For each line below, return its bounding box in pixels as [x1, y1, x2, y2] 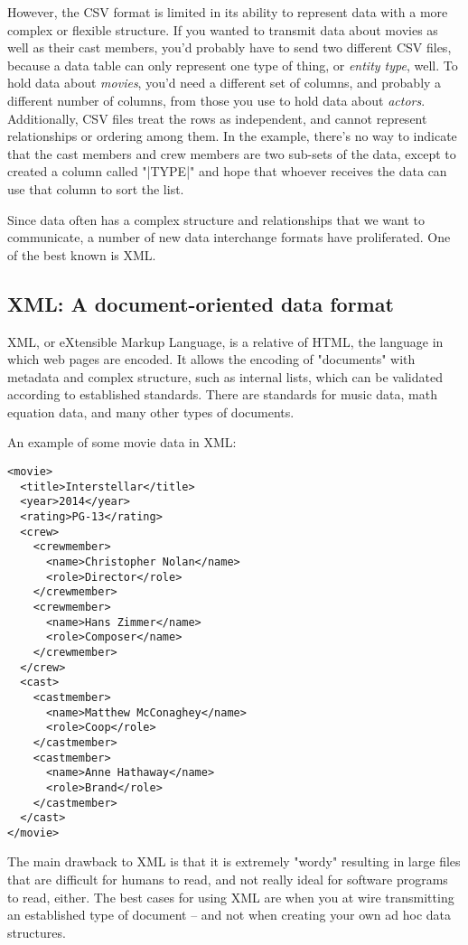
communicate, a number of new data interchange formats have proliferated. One [7, 228, 451, 247]
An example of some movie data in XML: [7, 433, 237, 452]
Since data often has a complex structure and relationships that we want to [7, 210, 426, 229]
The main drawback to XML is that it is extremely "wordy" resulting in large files [7, 852, 461, 871]
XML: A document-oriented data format [7, 289, 394, 317]
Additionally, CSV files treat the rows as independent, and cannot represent [7, 108, 427, 127]
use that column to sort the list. [7, 179, 184, 198]
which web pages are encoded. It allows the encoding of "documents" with [7, 350, 416, 369]
